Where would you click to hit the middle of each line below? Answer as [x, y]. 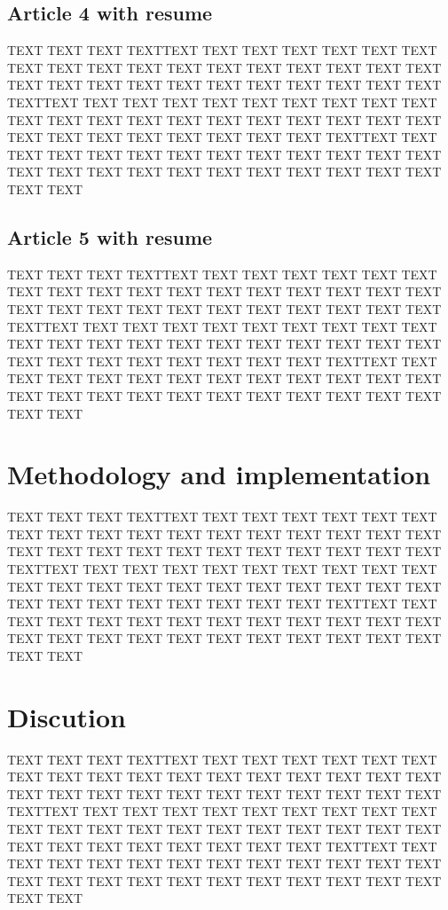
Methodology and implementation [219, 474]
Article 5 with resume [110, 236]
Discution [67, 716]
